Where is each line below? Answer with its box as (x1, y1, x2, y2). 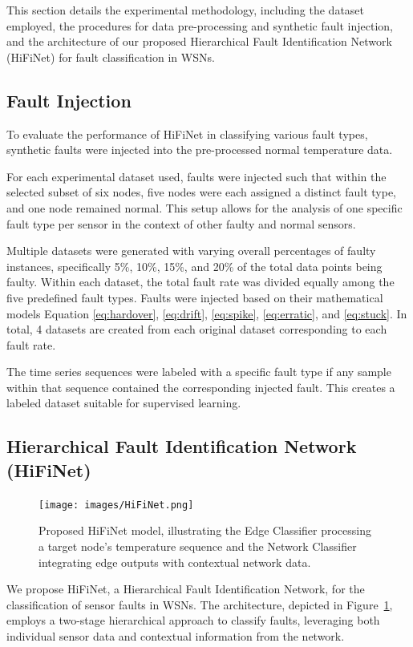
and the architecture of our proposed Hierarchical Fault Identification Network (6, 33, 392, 50)
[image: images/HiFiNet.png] (38, 499, 194, 511)
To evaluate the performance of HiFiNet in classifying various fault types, (6, 125, 368, 142)
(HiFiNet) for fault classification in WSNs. (6, 48, 215, 65)
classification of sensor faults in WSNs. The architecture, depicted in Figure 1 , (6, 596, 393, 613)
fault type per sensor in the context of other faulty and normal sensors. (6, 215, 356, 232)
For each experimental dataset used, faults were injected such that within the (6, 168, 387, 184)
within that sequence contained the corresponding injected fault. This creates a (6, 378, 395, 395)
